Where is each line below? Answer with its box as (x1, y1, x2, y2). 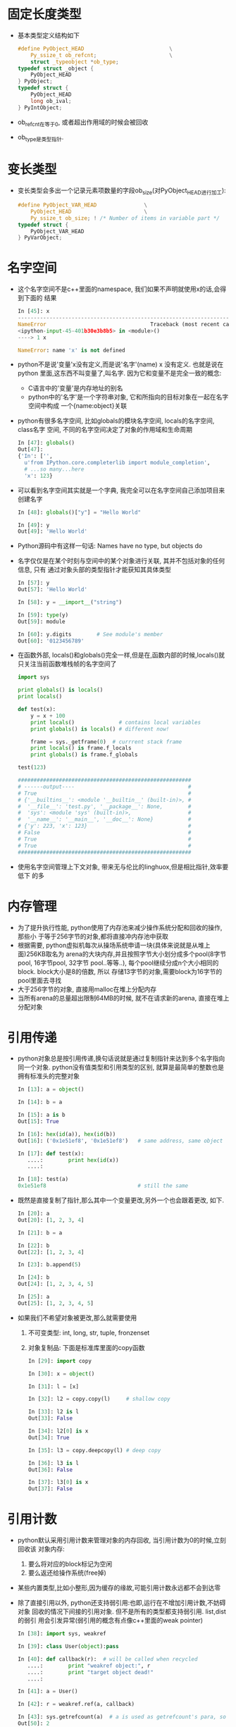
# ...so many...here (24, 466, 85, 473)
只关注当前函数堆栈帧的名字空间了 (17, 660, 117, 668)
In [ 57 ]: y (17, 579, 50, 587)
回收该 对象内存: (17, 1545, 65, 1554)
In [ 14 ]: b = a (17, 1098, 63, 1106)
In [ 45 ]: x (17, 308, 50, 315)
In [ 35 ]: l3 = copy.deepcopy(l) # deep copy (27, 1447, 161, 1454)
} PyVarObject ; (17, 234, 63, 242)
